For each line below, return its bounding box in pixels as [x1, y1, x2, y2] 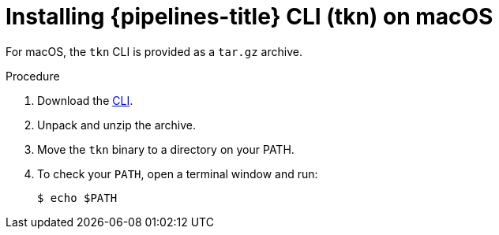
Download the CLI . [37, 93, 133, 107]
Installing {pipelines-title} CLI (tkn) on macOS [6, 3, 493, 30]
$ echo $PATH [37, 191, 118, 204]
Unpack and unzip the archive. [37, 117, 197, 132]
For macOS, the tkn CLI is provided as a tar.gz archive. [6, 44, 302, 58]
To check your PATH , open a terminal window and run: [37, 166, 318, 181]
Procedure [6, 69, 60, 83]
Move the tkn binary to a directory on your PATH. [37, 142, 295, 156]
